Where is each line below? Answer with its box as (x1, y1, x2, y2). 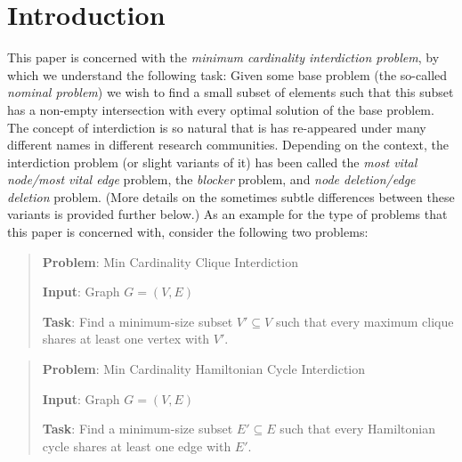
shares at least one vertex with (42, 329, 210, 348)
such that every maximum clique (275, 312, 454, 330)
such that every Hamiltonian (280, 419, 435, 438)
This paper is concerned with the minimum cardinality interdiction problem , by (7, 48, 440, 67)
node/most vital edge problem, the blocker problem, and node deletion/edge (7, 170, 416, 189)
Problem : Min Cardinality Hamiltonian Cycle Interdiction (42, 360, 365, 378)
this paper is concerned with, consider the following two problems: (7, 223, 369, 241)
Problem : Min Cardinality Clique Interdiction (42, 252, 298, 271)
